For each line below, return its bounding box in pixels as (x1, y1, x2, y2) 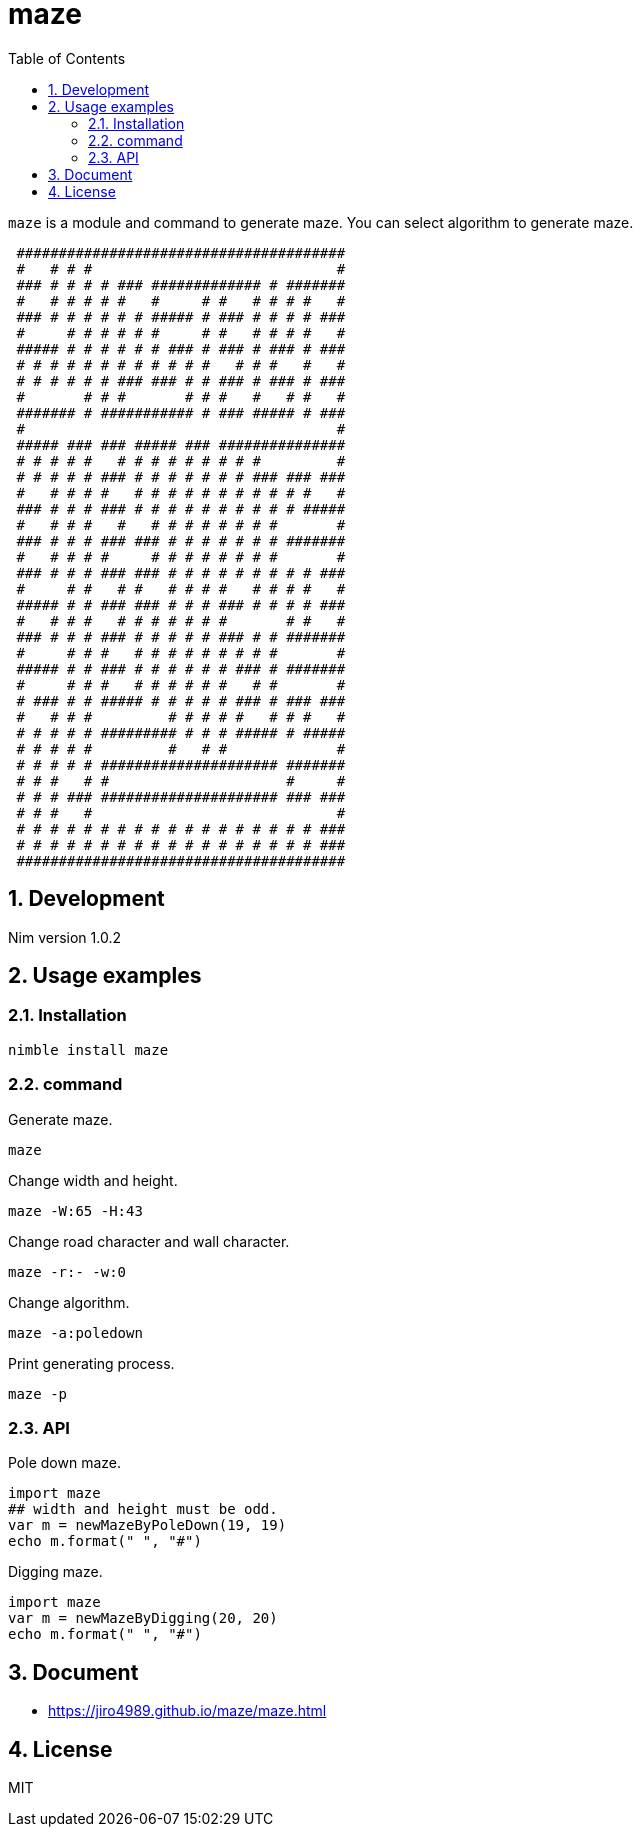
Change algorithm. (8, 1293, 130, 1311)
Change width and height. (8, 1171, 178, 1189)
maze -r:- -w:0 (8, 1263, 127, 1280)
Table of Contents (8, 49, 126, 67)
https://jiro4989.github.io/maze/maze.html (48, 1702, 327, 1720)
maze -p (8, 1385, 68, 1402)
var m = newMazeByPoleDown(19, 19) (8, 1517, 287, 1534)
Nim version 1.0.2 (8, 928, 121, 946)
